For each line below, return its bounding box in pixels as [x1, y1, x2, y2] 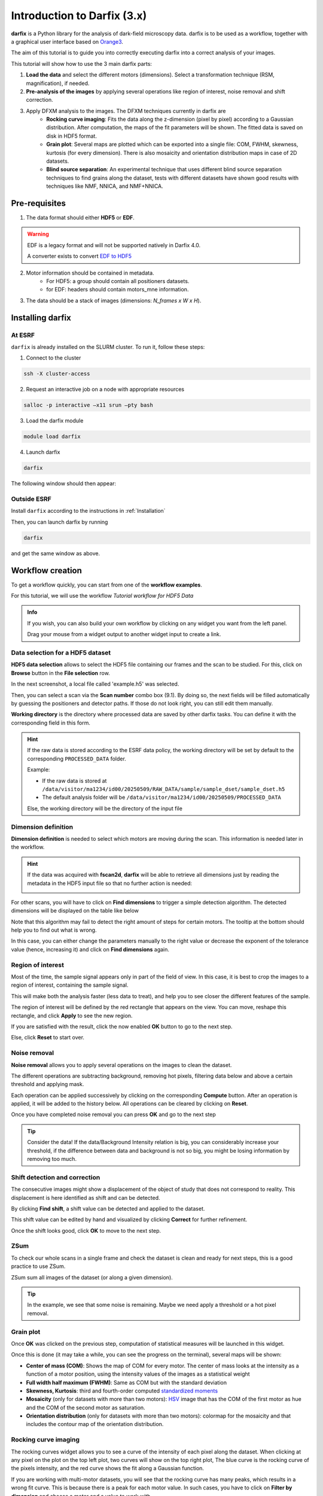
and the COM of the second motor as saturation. [26, 1404, 146, 1411]
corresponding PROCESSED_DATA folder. [27, 755, 127, 762]
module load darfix [23, 433, 81, 440]
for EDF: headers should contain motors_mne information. [46, 286, 189, 293]
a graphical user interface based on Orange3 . [11, 38, 124, 45]
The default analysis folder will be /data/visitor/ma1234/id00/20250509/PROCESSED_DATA [42, 793, 281, 801]
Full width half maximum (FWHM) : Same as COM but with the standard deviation [26, 1379, 227, 1386]
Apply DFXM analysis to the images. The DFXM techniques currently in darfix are [26, 107, 226, 114]
